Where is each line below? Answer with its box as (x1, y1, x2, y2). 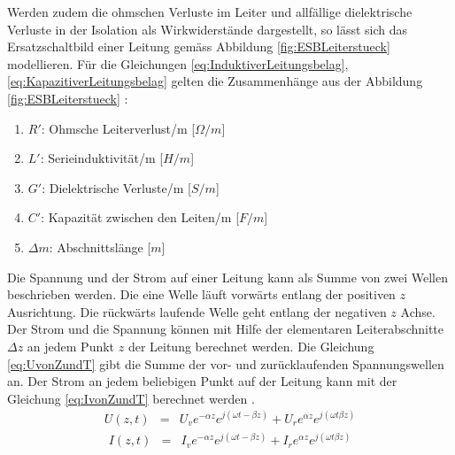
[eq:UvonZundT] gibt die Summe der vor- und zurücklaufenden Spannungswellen (7, 354, 444, 373)
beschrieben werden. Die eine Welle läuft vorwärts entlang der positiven (7, 285, 396, 304)
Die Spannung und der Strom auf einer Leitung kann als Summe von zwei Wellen (7, 267, 449, 286)
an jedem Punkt (27, 336, 115, 355)
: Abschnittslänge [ (49, 237, 151, 256)
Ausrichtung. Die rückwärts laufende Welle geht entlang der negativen (7, 302, 387, 320)
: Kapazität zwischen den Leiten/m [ (41, 208, 240, 227)
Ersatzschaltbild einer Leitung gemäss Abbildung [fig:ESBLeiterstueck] (7, 37, 390, 56)
